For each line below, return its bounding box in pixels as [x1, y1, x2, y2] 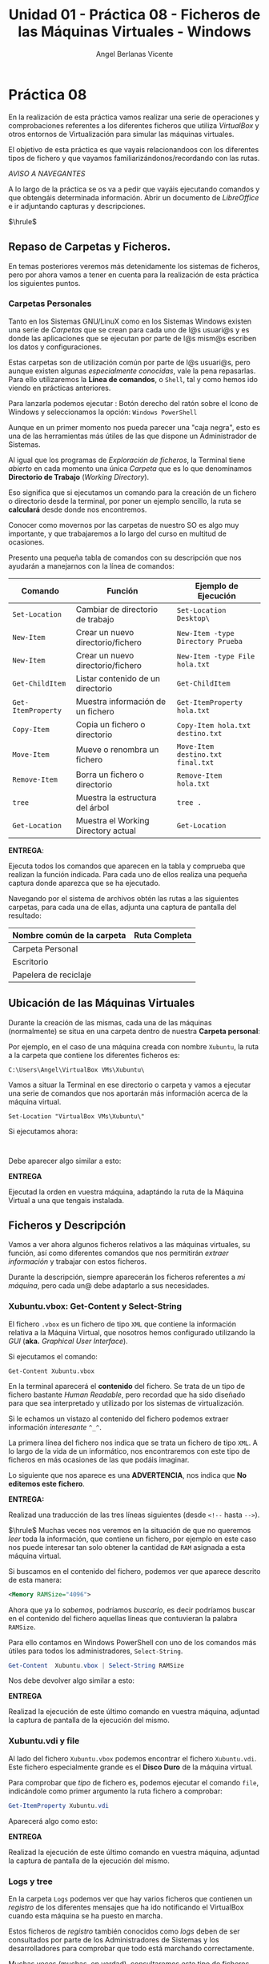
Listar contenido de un [75, 673, 160, 684]
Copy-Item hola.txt [176, 721, 251, 730]
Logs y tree [8, 1876, 54, 1887]
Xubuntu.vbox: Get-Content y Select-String [8, 1301, 183, 1312]
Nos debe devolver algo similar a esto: [8, 1676, 134, 1685]
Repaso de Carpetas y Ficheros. [8, 240, 171, 254]
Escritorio [12, 956, 49, 967]
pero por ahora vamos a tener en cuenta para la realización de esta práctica [8, 270, 259, 280]
